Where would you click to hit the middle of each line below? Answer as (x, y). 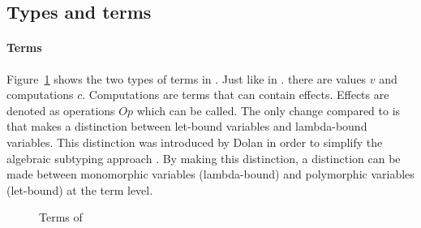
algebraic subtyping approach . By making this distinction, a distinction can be (204, 158)
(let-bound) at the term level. (80, 189)
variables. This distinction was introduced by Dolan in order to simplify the (195, 142)
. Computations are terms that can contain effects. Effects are (236, 95)
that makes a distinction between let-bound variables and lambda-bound (187, 126)
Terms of (61, 217)
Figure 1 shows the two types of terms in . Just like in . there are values (187, 78)
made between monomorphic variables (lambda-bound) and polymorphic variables (210, 174)
